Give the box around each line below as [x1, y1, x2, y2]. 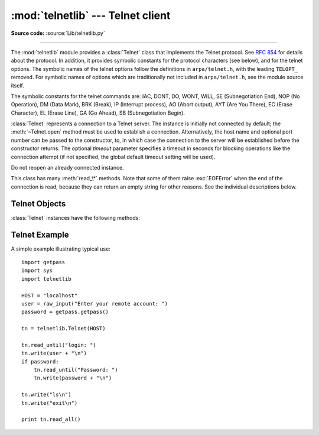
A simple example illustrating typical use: [11, 245, 110, 252]
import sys [21, 267, 53, 274]
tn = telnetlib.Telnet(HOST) [21, 325, 106, 332]
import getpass [21, 259, 66, 265]
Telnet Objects [11, 199, 66, 209]
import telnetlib [21, 275, 71, 282]
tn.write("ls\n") [21, 391, 71, 398]
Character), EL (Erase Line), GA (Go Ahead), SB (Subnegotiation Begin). [11, 109, 185, 116]
